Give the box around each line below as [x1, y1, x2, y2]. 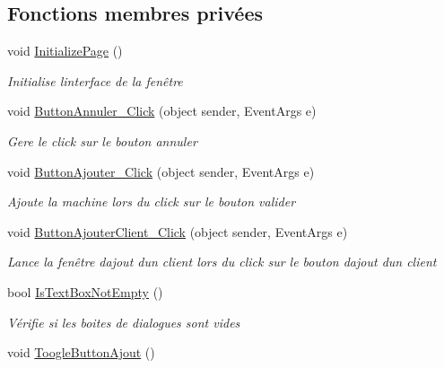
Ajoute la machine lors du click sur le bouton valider [7, 192, 296, 211]
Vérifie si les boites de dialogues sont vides [7, 312, 240, 331]
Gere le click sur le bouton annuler [7, 131, 197, 150]
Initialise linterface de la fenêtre [7, 71, 183, 90]
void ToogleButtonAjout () [7, 343, 155, 362]
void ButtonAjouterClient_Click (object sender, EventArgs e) [7, 222, 348, 241]
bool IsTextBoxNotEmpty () [7, 282, 163, 301]
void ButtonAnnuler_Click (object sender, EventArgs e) [7, 101, 317, 120]
